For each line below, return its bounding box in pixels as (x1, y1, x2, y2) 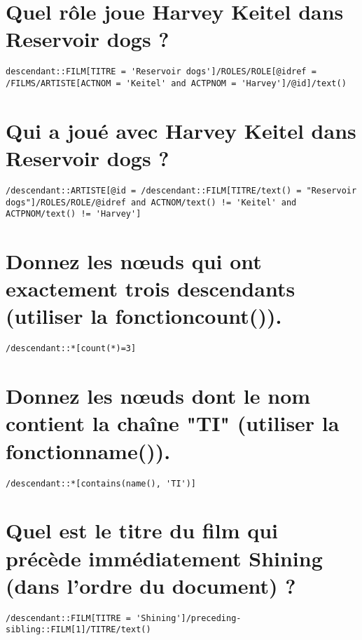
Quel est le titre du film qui (6, 516, 279, 545)
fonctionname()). (6, 436, 171, 465)
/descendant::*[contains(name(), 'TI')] (6, 478, 197, 489)
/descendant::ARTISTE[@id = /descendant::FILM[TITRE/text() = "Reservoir (6, 185, 357, 196)
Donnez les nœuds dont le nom (6, 381, 311, 410)
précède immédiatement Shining (6, 543, 323, 572)
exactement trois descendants (6, 274, 295, 303)
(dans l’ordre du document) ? (6, 571, 296, 599)
